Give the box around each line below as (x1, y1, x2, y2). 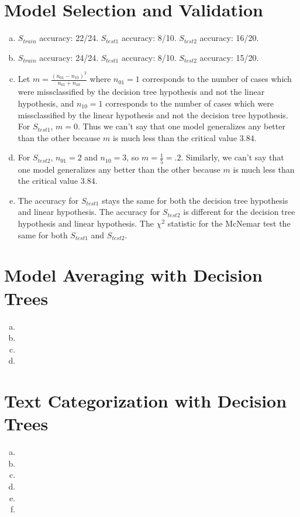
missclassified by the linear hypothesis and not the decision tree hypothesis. (18, 108, 288, 121)
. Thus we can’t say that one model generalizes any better (78, 120, 285, 132)
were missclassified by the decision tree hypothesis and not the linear (18, 85, 265, 98)
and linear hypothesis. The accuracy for (18, 206, 160, 218)
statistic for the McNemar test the (167, 217, 291, 230)
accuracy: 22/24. (39, 32, 99, 44)
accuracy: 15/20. (199, 51, 259, 63)
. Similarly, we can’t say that (181, 151, 284, 163)
